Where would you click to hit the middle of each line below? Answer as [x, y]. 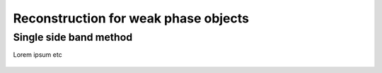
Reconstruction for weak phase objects [131, 18]
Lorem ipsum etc [38, 55]
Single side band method [73, 37]
